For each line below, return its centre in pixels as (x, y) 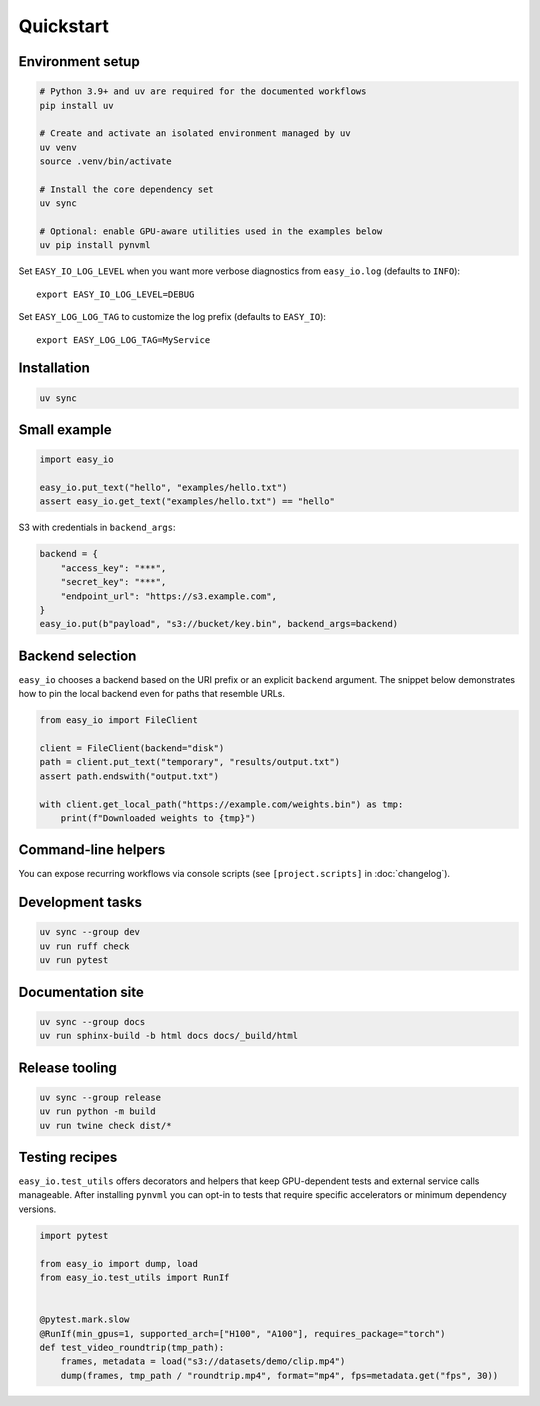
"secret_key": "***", (113, 582)
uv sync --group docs (92, 1021)
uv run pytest (74, 960)
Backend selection (77, 655)
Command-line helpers (92, 850)
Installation (54, 368)
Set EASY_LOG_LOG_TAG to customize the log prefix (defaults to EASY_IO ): (172, 317)
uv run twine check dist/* (105, 1125)
